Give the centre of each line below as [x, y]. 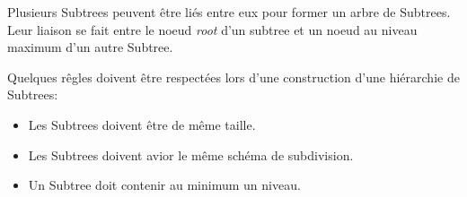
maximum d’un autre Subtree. [90, 47]
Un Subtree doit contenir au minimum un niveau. [164, 185]
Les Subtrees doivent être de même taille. [142, 124]
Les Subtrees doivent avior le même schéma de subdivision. [191, 154]
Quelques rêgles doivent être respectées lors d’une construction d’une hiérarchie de [233, 77]
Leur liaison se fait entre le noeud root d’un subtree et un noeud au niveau [212, 29]
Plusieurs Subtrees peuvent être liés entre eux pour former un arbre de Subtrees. [229, 12]
